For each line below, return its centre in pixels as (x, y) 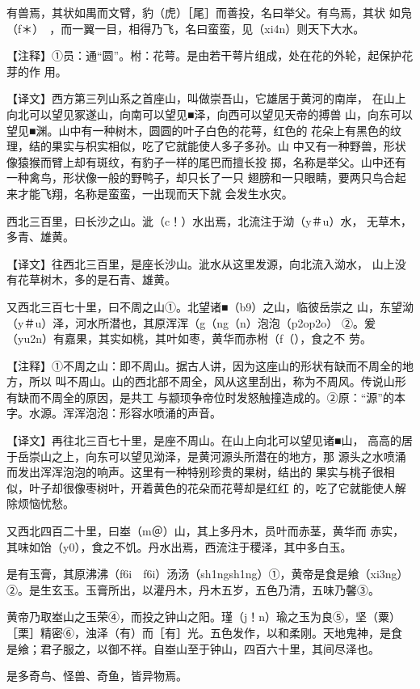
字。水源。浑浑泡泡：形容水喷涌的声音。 (114, 413)
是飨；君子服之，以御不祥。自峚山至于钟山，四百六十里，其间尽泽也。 (193, 648)
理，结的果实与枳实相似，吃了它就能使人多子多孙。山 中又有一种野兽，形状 (206, 146)
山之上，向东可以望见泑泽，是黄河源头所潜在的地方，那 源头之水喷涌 (223, 456)
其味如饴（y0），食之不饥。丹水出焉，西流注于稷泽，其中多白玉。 (179, 546)
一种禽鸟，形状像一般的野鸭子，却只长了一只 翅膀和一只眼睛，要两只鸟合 (201, 178)
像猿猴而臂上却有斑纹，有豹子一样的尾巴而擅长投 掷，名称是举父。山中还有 (206, 161)
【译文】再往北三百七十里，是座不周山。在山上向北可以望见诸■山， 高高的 (204, 440)
